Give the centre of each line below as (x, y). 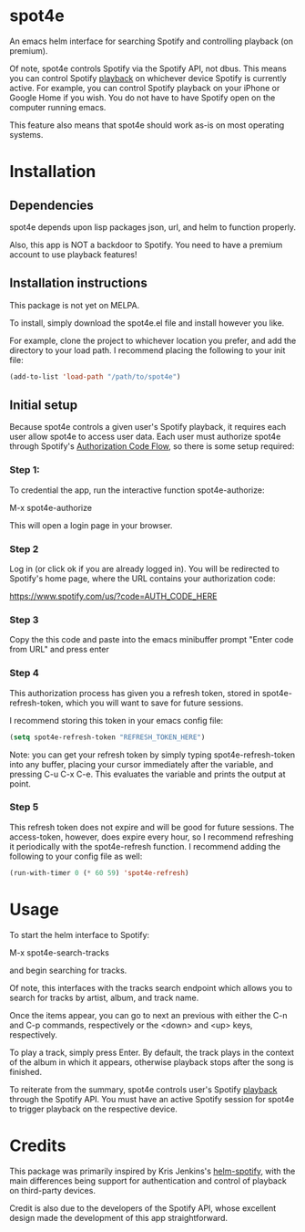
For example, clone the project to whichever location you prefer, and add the (153, 340)
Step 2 (24, 548)
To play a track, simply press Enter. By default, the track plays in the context (152, 1052)
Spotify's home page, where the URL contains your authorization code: (142, 579)
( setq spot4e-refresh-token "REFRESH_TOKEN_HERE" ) (107, 737)
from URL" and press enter (59, 650)
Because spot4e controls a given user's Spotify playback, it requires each (148, 427)
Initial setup (44, 406)
